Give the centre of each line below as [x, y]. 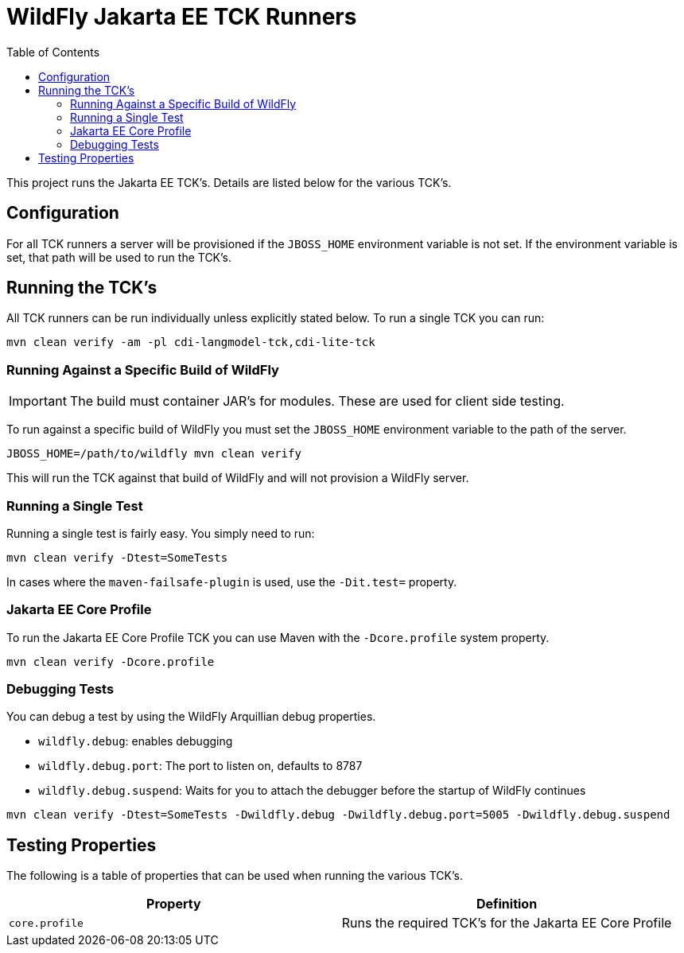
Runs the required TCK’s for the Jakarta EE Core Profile [507, 923]
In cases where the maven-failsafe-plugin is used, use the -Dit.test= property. [232, 582]
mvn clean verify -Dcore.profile [111, 661]
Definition [507, 904]
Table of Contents [53, 52]
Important [38, 401]
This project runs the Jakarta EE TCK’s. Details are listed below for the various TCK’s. [229, 182]
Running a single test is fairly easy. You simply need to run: [161, 533]
